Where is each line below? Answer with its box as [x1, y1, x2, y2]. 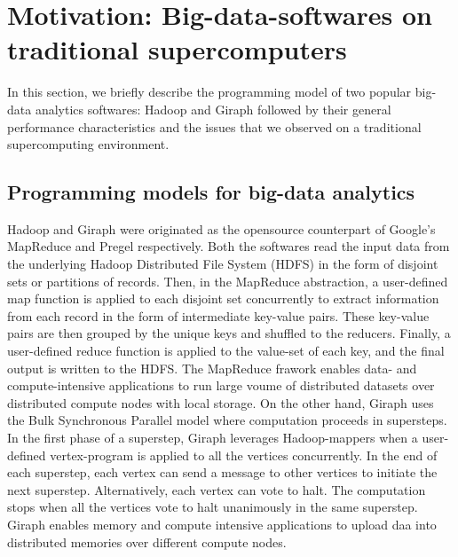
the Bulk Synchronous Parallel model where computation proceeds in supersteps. [7, 411, 447, 429]
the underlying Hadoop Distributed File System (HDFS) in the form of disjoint [7, 255, 438, 273]
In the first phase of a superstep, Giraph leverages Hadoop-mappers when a [7, 428, 418, 447]
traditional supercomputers [7, 31, 347, 67]
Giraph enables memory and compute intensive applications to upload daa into [7, 514, 437, 533]
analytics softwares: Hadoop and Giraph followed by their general [35, 99, 391, 118]
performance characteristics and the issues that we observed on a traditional [7, 117, 422, 136]
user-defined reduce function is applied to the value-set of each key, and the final [7, 341, 445, 360]
